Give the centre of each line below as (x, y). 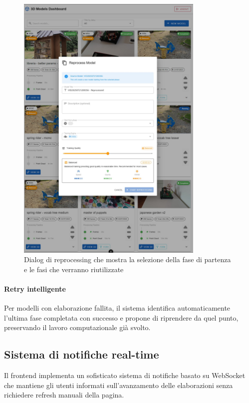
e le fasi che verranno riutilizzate (74, 269)
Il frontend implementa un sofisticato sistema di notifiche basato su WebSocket (125, 375)
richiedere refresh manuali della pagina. (64, 395)
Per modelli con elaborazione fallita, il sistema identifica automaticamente (117, 308)
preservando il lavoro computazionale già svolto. (77, 327)
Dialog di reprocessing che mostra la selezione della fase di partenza (127, 259)
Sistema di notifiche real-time (82, 354)
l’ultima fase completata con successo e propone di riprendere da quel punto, (121, 317)
